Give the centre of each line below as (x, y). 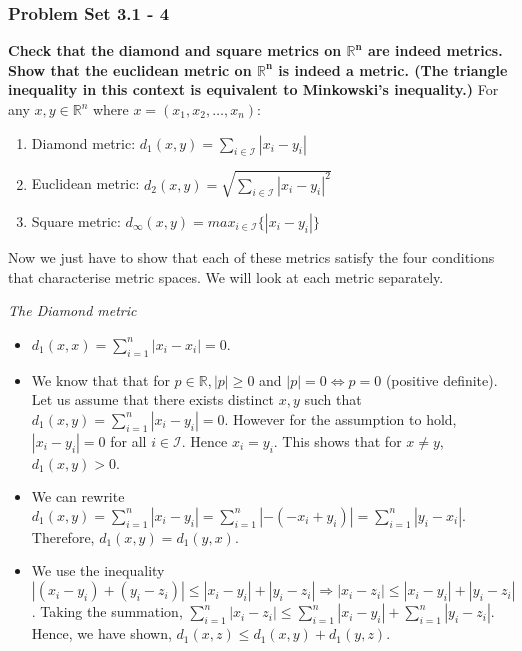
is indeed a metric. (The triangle (393, 69)
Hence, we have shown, (101, 633)
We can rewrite (78, 496)
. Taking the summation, (107, 611)
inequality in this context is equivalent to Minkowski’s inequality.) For (253, 89)
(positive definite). (441, 379)
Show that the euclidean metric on (130, 69)
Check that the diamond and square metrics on (175, 50)
